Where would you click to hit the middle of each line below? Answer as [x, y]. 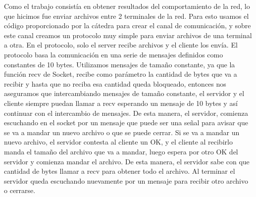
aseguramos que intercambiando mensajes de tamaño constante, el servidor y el [124, 93]
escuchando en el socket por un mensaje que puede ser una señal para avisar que [126, 123]
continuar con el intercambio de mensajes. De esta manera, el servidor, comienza [126, 113]
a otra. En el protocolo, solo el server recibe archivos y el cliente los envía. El [121, 45]
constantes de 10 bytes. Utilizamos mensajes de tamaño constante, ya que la [120, 64]
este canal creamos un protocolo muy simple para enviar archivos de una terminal [128, 35]
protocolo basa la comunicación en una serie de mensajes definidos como [114, 54]
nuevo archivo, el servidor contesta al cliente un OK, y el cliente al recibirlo [118, 142]
